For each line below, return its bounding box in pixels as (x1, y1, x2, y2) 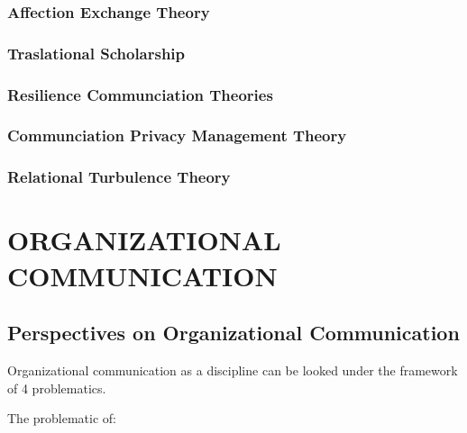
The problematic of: (7, 409, 116, 428)
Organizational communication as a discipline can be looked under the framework (7, 360, 458, 379)
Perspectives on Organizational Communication (7, 319, 460, 347)
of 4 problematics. (7, 378, 106, 397)
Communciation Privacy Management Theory (7, 124, 347, 147)
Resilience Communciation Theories (7, 83, 273, 105)
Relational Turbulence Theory (7, 166, 231, 188)
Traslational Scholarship (7, 41, 186, 64)
